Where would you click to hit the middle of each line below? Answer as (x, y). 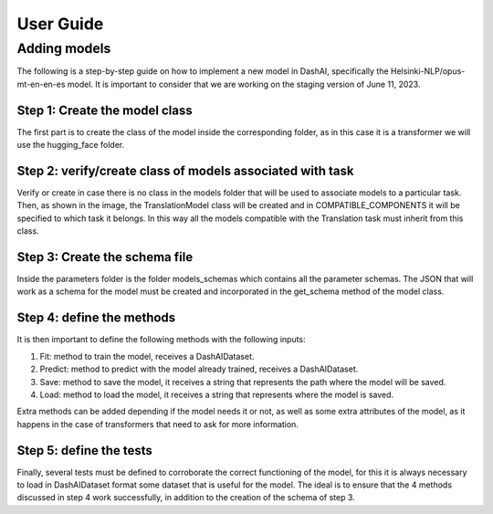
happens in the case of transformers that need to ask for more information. (157, 424)
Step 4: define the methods (96, 318)
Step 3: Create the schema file (105, 257)
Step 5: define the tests (84, 451)
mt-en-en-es (41, 84)
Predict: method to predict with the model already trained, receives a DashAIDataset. (199, 369)
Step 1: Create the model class (105, 110)
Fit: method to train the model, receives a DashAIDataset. (147, 356)
